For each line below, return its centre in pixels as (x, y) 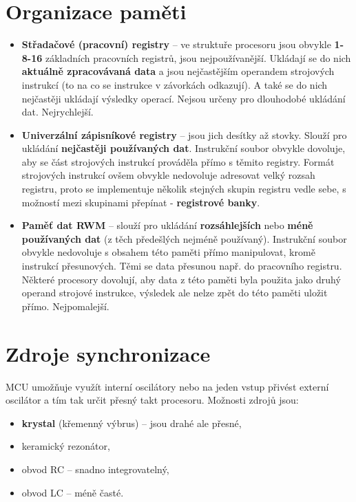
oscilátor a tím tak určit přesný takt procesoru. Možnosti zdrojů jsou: (152, 400)
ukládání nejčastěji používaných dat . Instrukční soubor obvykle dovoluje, (184, 148)
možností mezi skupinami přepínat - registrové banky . (141, 202)
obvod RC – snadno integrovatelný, (95, 469)
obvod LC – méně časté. (73, 492)
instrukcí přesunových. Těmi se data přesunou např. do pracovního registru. (182, 266)
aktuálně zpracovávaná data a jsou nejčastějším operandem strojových (178, 71)
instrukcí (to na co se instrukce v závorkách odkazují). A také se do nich (175, 84)
